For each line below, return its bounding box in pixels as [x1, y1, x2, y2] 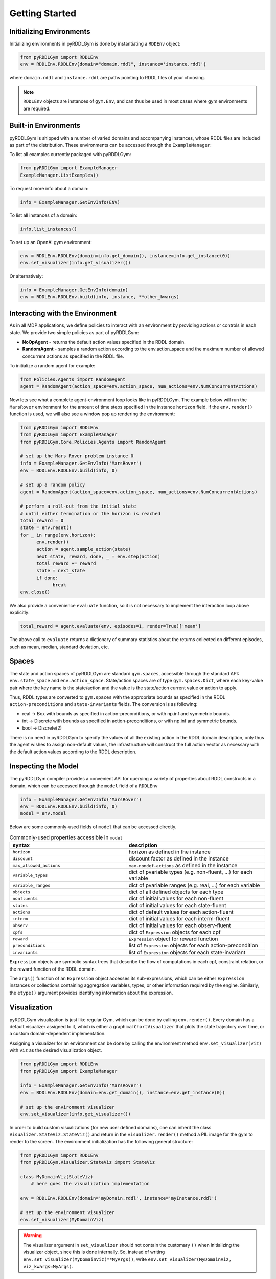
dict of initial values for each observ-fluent [128, 922, 231, 929]
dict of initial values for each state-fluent [128, 902, 226, 909]
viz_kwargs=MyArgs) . [23, 1263, 74, 1269]
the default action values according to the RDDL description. [9, 748, 137, 755]
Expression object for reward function [128, 935, 218, 942]
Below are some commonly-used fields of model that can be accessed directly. [9, 824, 177, 830]
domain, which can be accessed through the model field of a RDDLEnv [9, 783, 158, 789]
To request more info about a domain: [9, 185, 89, 191]
